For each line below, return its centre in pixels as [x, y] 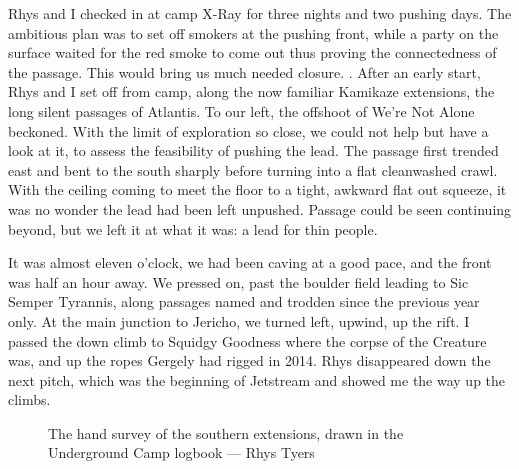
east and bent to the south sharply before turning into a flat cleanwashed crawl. [253, 169]
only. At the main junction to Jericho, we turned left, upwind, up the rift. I [239, 320]
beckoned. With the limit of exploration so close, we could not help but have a [248, 130]
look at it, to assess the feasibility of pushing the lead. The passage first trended [253, 150]
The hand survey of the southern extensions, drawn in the [226, 432]
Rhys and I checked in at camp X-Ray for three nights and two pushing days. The [260, 13]
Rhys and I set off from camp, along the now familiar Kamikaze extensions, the [251, 91]
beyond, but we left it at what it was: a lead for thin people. [193, 228]
